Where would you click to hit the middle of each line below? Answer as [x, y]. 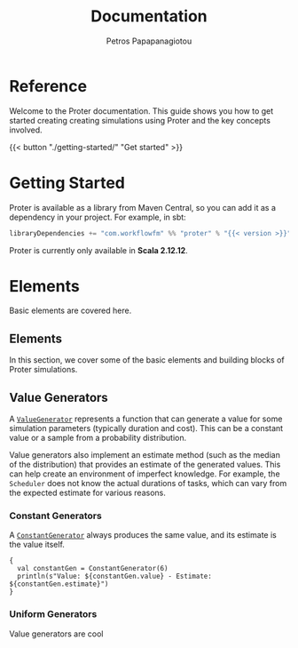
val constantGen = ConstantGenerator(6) [93, 569]
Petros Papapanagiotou [149, 41]
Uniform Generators [53, 614]
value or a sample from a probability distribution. [98, 438]
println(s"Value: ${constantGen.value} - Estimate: [115, 576]
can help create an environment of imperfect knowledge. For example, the [145, 474]
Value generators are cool [56, 634]
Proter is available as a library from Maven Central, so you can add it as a [143, 207]
